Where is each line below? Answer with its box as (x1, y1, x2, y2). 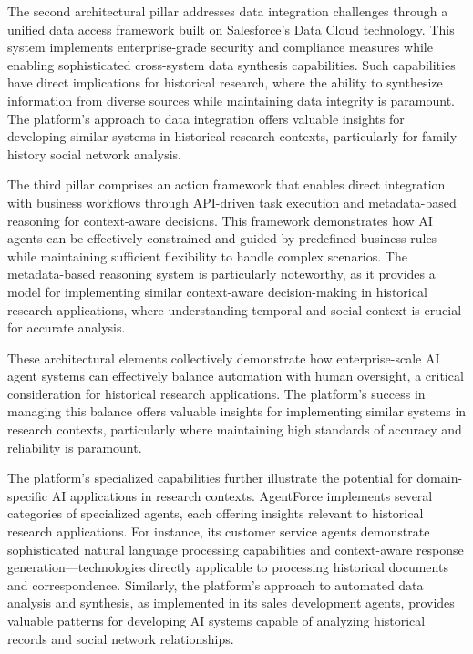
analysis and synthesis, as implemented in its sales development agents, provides (7, 593, 455, 612)
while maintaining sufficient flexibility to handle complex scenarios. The (7, 246, 407, 265)
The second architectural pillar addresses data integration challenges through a (7, 2, 448, 20)
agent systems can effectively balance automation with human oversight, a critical (7, 366, 464, 385)
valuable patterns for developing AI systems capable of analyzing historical (7, 611, 426, 629)
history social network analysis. (7, 144, 181, 163)
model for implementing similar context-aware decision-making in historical (7, 281, 427, 301)
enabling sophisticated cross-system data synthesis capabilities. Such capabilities (7, 55, 456, 74)
